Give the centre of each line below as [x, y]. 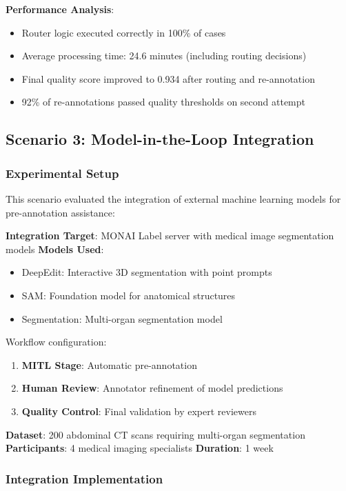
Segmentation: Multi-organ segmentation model [122, 318]
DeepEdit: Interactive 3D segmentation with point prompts [147, 272]
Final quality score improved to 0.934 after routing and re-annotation [168, 78]
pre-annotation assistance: [60, 212]
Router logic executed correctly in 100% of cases [124, 32]
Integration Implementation [84, 478]
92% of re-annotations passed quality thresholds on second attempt [164, 102]
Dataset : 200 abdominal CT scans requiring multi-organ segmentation [155, 434]
